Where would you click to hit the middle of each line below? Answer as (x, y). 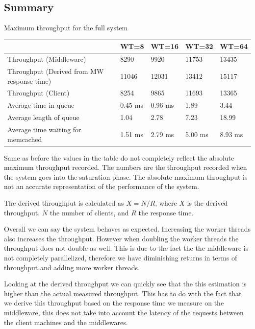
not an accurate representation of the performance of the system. (102, 186)
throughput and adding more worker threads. (72, 267)
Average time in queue (41, 105)
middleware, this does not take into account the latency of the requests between (124, 312)
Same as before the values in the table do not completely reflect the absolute (119, 157)
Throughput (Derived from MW (56, 71)
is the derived (207, 203)
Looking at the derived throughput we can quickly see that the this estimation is (125, 284)
